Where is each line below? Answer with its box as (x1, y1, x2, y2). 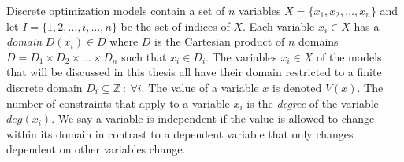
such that (121, 48, 167, 64)
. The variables (206, 48, 277, 64)
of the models (317, 48, 382, 64)
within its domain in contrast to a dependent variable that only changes (6, 125, 354, 142)
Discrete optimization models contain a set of (6, 2, 225, 18)
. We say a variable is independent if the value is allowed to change (51, 110, 375, 127)
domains (298, 33, 339, 50)
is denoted (272, 79, 322, 95)
